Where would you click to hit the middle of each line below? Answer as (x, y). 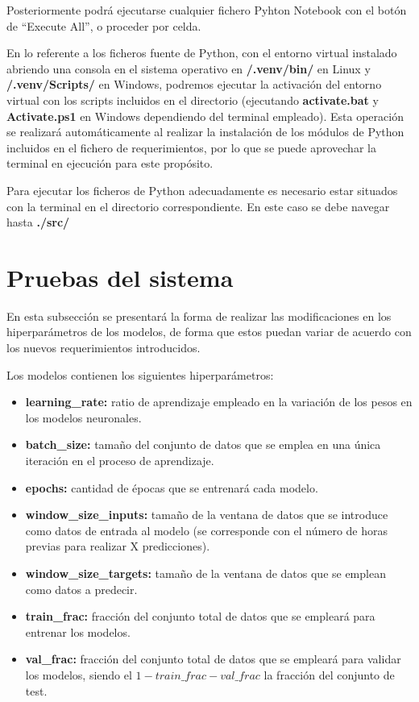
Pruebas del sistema (120, 277)
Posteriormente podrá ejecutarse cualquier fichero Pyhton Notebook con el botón (207, 10)
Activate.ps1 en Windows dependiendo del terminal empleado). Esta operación (205, 116)
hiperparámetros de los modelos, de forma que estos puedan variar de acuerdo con (209, 332)
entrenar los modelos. (78, 631)
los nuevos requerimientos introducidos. (104, 348)
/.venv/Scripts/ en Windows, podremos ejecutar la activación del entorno (194, 84)
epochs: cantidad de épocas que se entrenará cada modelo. (172, 487)
